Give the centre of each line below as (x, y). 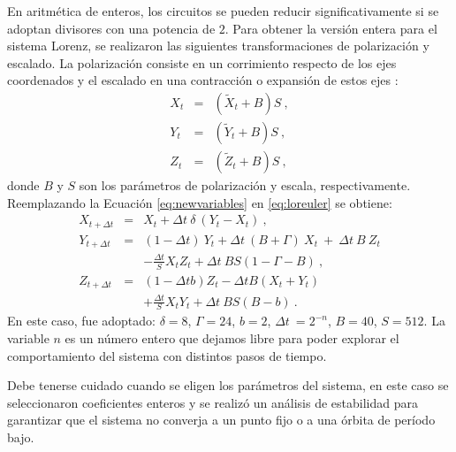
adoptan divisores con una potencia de (111, 28)
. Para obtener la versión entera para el (331, 28)
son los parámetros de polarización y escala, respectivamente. (245, 185)
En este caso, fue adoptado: (81, 321)
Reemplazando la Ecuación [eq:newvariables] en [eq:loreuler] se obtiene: (200, 202)
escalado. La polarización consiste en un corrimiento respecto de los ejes (202, 62)
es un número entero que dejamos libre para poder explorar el (232, 338)
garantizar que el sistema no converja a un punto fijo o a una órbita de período (221, 420)
